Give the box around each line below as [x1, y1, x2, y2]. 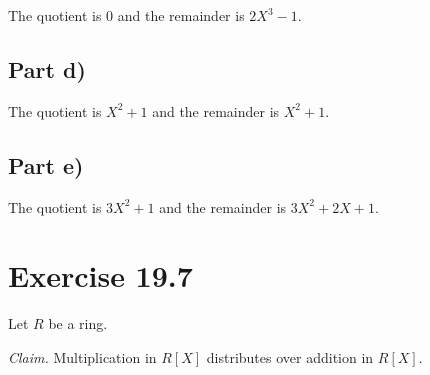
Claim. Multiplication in [8, 346, 157, 367]
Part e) [8, 149, 84, 180]
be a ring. [48, 313, 108, 334]
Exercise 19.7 [8, 255, 193, 296]
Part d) [8, 53, 86, 84]
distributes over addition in [206, 346, 374, 367]
